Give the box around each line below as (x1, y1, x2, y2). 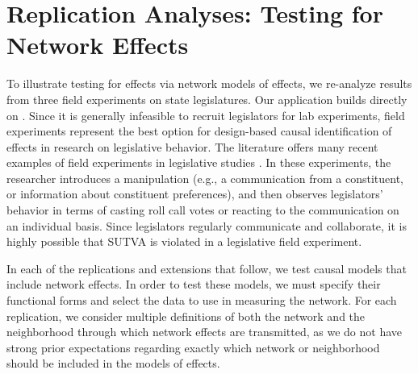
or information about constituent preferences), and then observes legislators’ (6, 185, 383, 202)
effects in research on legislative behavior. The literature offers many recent (6, 138, 378, 155)
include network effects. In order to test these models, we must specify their (6, 276, 381, 293)
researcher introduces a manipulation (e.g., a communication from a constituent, (6, 169, 403, 186)
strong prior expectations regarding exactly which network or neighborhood (6, 339, 380, 355)
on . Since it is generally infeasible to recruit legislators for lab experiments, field (6, 106, 405, 123)
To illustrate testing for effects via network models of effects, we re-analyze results (6, 75, 412, 92)
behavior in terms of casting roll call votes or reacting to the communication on (6, 202, 399, 218)
